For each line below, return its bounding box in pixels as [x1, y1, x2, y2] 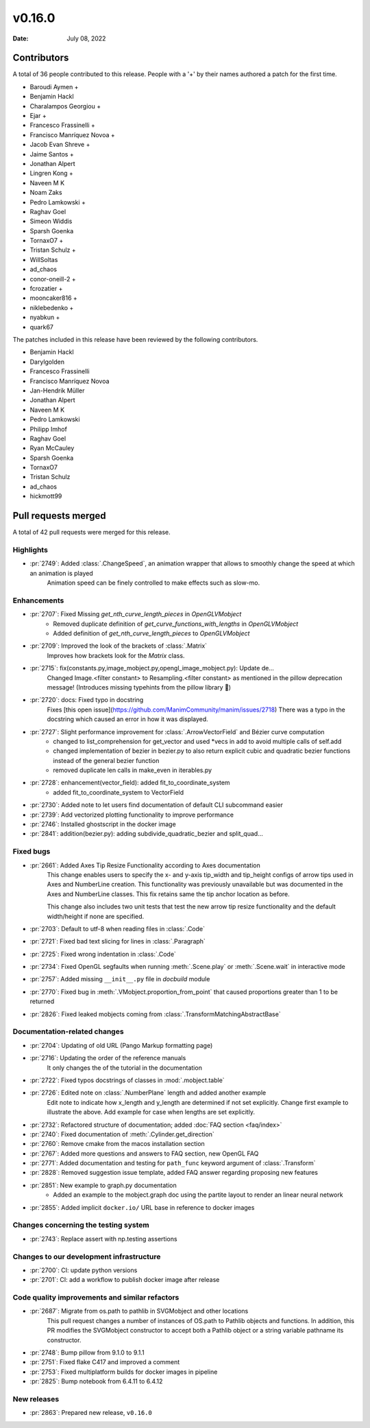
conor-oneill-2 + [29, 274, 76, 283]
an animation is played [29, 569, 93, 577]
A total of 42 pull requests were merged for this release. [12, 528, 171, 537]
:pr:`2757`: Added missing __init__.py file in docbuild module [29, 975, 210, 983]
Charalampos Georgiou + [29, 102, 101, 110]
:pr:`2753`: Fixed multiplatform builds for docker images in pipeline [29, 1368, 218, 1376]
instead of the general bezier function [53, 756, 160, 764]
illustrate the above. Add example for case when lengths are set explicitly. [47, 1108, 255, 1116]
